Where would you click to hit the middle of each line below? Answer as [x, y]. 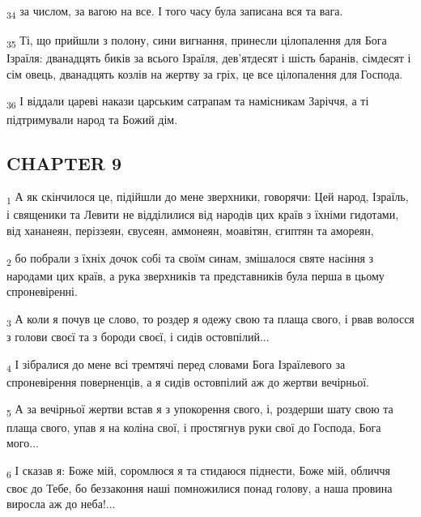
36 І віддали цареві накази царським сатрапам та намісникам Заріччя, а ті [188, 102]
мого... [23, 443]
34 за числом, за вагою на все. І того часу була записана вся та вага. [175, 12]
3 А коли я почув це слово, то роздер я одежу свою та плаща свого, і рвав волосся [210, 319]
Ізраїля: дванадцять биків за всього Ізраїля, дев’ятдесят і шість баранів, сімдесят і [209, 58]
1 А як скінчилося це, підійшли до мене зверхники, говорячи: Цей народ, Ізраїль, [208, 198]
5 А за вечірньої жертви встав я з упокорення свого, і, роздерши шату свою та [200, 410]
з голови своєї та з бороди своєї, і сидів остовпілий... [138, 337]
